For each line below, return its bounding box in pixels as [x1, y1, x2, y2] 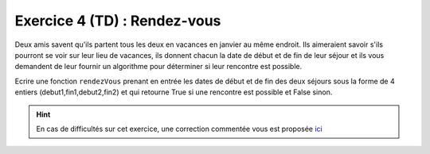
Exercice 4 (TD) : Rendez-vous [14, 12, 221, 29]
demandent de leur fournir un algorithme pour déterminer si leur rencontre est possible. [14, 62, 303, 71]
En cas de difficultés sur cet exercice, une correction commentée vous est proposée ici [36, 124, 322, 133]
